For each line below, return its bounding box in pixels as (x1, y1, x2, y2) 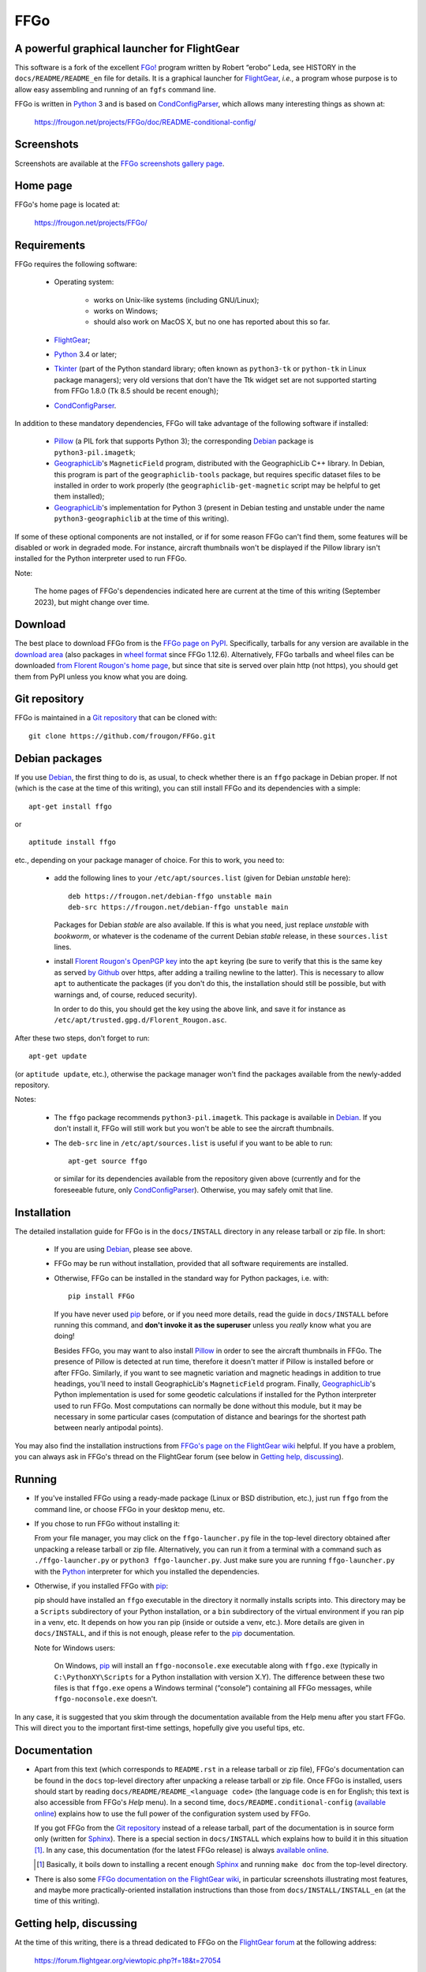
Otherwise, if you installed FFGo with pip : (34, 1581, 169, 1590)
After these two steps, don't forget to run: (14, 1033, 150, 1043)
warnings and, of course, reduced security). (54, 990, 197, 999)
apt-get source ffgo (68, 1156, 148, 1165)
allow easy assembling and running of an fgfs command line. (14, 84, 216, 94)
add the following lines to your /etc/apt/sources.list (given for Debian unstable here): (54, 873, 351, 883)
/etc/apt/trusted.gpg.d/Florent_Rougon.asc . (54, 1015, 227, 1025)
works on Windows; (93, 306, 158, 316)
